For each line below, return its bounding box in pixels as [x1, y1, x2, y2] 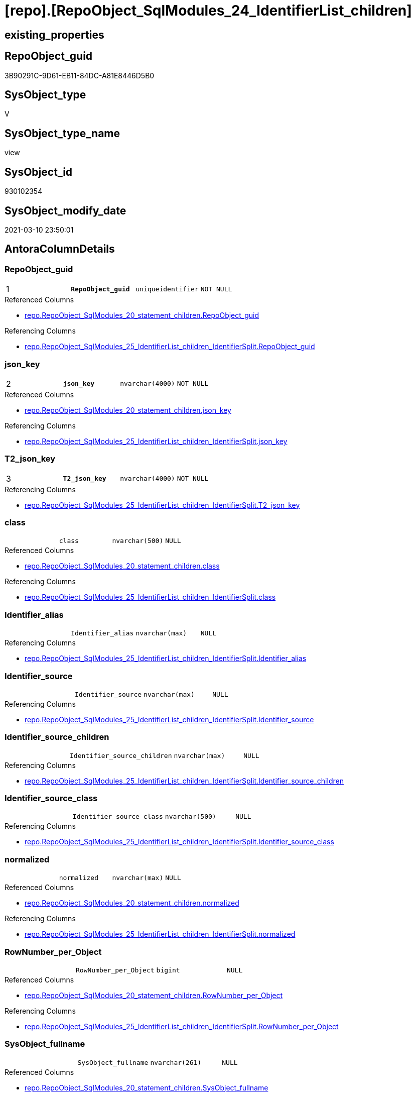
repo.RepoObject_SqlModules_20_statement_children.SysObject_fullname [25, 1083, 268, 1092]
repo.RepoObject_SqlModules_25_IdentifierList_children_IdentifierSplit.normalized [25, 930, 296, 939]
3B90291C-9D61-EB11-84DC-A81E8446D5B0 [5, 71, 155, 80]
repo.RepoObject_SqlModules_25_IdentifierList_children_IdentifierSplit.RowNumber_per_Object [25, 1022, 339, 1031]
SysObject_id [5, 165, 73, 178]
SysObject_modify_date [5, 204, 126, 217]
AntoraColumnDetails [5, 243, 115, 256]
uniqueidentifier [135, 285, 199, 293]
